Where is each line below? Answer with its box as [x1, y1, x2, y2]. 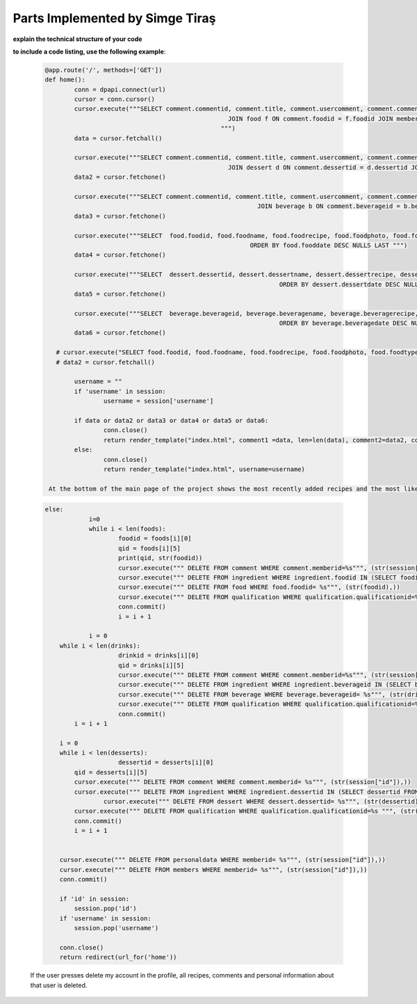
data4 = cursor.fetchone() [74, 251, 166, 259]
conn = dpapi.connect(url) [74, 86, 166, 93]
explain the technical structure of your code [13, 35, 142, 43]
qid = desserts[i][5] [74, 768, 148, 776]
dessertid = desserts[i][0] [118, 758, 214, 767]
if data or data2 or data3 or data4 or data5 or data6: [74, 416, 269, 424]
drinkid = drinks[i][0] [118, 651, 199, 660]
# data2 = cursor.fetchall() [56, 358, 156, 366]
